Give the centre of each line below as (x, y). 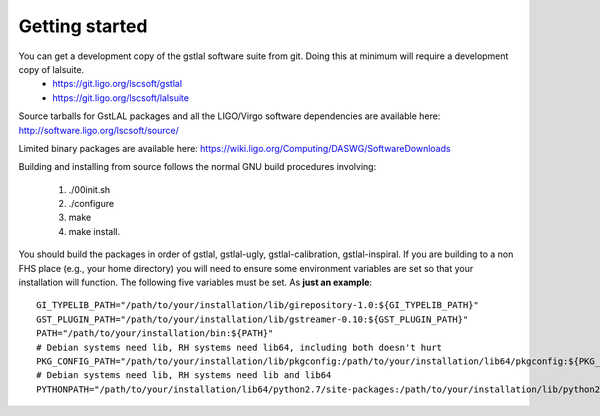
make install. (94, 231)
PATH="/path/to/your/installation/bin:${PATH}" (155, 333)
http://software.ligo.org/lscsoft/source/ (99, 130)
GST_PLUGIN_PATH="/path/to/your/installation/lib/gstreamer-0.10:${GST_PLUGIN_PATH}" (252, 319)
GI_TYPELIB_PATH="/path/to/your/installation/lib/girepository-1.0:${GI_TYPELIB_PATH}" (258, 305)
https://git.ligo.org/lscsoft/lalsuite (121, 97)
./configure (91, 204)
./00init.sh (89, 189)
